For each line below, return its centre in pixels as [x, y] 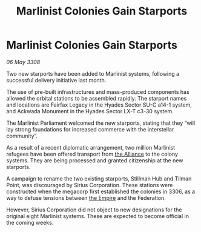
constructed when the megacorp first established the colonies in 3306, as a [101, 191]
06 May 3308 [23, 62]
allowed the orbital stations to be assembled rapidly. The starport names [97, 98]
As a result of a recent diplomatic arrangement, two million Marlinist [91, 147]
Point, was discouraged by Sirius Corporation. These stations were [90, 185]
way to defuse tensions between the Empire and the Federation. [86, 197]
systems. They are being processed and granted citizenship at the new [95, 160]
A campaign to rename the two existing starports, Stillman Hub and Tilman [99, 178]
